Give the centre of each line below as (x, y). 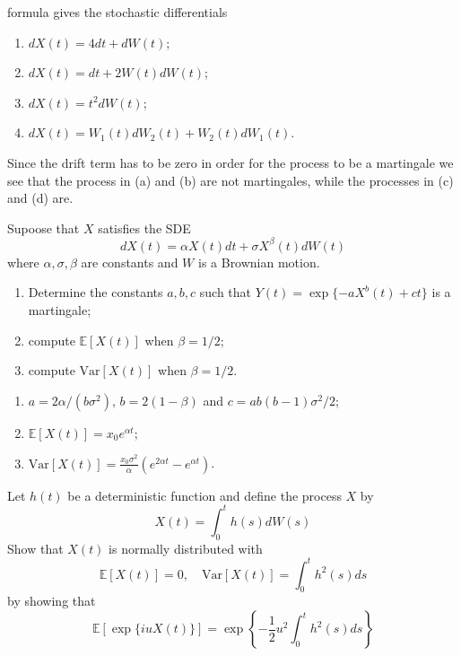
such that (226, 292)
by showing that (52, 601)
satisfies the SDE (144, 227)
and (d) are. (40, 198)
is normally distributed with (186, 548)
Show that (35, 548)
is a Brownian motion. (259, 262)
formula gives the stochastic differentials (117, 12)
